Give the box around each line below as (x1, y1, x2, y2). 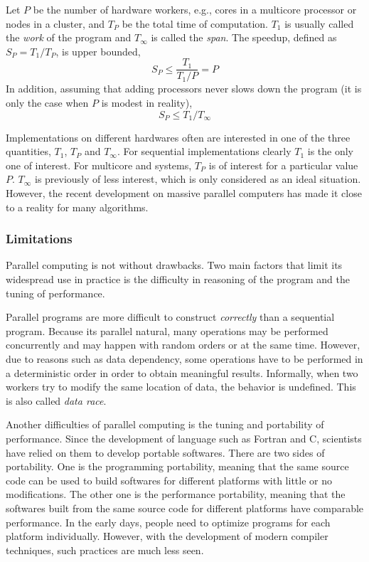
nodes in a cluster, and (6, 16, 105, 31)
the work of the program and (6, 30, 132, 45)
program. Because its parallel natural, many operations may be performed (6, 323, 328, 338)
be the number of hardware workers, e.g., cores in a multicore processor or (33, 2, 357, 16)
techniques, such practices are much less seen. (6, 542, 204, 557)
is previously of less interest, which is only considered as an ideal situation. (34, 171, 361, 186)
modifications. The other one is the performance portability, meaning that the (6, 487, 346, 502)
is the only (307, 144, 354, 159)
